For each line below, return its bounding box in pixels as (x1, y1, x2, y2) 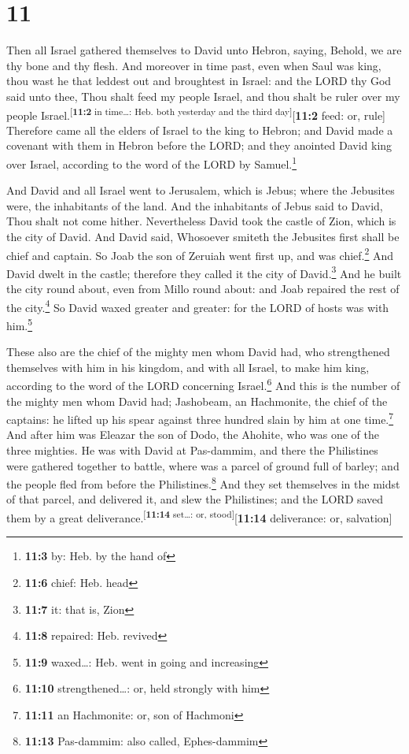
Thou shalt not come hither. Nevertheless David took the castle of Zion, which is (6, 213, 396, 229)
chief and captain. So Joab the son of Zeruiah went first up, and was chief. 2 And (6, 244, 394, 263)
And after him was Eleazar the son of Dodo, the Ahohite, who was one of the (6, 426, 379, 443)
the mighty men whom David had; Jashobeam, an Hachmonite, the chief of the (6, 392, 388, 409)
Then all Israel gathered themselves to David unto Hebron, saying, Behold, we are (6, 42, 402, 58)
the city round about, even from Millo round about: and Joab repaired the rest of (6, 280, 400, 297)
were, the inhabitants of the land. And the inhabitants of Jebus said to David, (6, 197, 383, 214)
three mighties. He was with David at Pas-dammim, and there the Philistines (6, 442, 378, 459)
